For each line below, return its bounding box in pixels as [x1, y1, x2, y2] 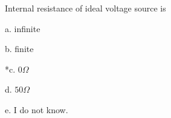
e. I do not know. [5, 103, 68, 116]
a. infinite [5, 22, 40, 34]
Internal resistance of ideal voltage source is [5, 2, 166, 14]
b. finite [5, 42, 34, 55]
